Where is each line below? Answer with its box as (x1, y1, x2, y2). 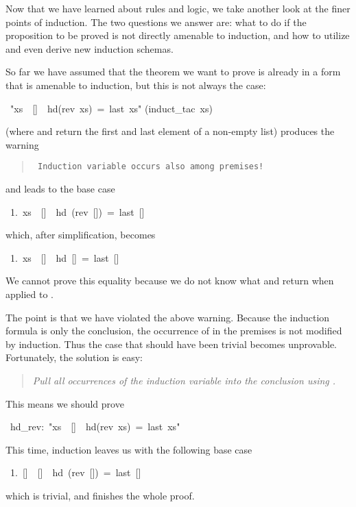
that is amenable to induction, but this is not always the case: (5, 77, 266, 92)
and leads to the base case (5, 182, 115, 195)
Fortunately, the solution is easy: (5, 350, 143, 364)
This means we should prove (5, 396, 124, 410)
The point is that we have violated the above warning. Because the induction (5, 310, 330, 324)
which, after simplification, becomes (5, 227, 156, 242)
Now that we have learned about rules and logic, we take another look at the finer (5, 1, 351, 15)
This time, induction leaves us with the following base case (5, 442, 252, 456)
